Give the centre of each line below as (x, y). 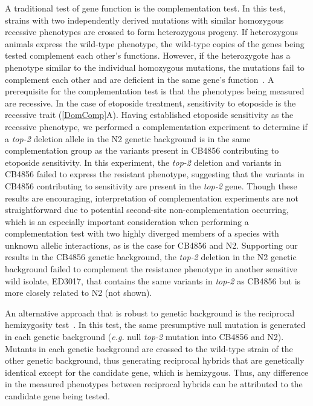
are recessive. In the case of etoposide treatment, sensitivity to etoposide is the (150, 103)
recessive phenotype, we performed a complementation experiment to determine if (156, 126)
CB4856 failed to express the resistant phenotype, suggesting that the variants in (155, 174)
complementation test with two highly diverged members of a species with (142, 233)
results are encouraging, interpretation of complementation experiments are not (152, 198)
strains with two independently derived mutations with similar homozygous (144, 20)
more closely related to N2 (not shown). (79, 293)
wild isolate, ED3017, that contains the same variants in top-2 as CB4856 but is (153, 280)
